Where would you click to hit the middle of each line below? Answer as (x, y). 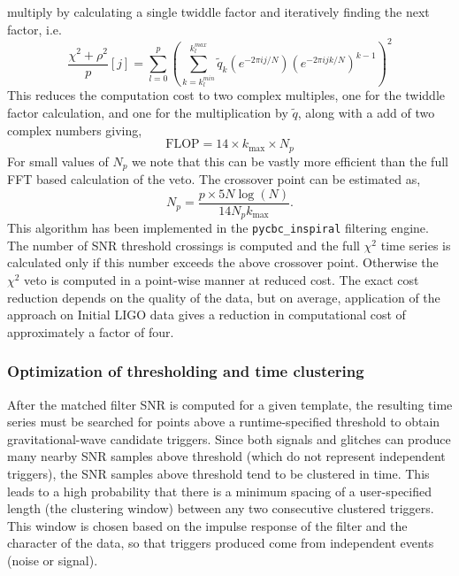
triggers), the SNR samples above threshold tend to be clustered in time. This (218, 473)
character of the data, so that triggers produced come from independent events (221, 543)
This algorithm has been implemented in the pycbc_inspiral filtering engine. (218, 228)
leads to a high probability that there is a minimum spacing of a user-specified (220, 491)
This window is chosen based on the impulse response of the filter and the (207, 525)
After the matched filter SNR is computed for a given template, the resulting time (230, 404)
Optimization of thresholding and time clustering (186, 371)
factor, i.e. (34, 29)
